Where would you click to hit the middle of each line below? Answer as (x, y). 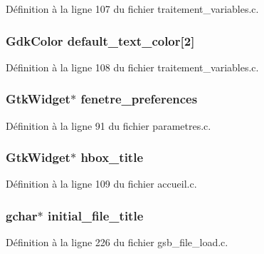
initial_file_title (96, 215)
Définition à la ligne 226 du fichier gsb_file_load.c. (117, 242)
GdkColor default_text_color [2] (100, 40)
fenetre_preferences (139, 99)
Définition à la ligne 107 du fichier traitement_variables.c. (132, 9)
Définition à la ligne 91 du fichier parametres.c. (109, 125)
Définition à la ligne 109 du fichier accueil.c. (101, 184)
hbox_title (112, 157)
